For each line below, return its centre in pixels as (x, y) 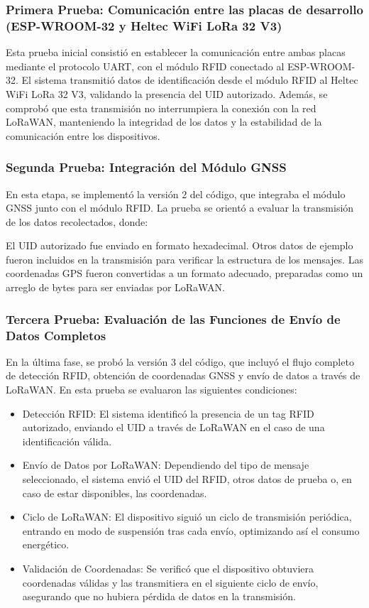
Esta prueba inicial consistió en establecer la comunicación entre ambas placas (176, 52)
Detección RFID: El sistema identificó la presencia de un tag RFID (168, 413)
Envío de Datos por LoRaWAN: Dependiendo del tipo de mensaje (166, 465)
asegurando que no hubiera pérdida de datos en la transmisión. (159, 596)
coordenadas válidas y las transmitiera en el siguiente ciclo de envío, (170, 582)
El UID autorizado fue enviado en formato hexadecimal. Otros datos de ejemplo (180, 245)
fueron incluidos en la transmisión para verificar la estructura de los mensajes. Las (184, 259)
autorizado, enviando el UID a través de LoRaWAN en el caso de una (174, 427)
